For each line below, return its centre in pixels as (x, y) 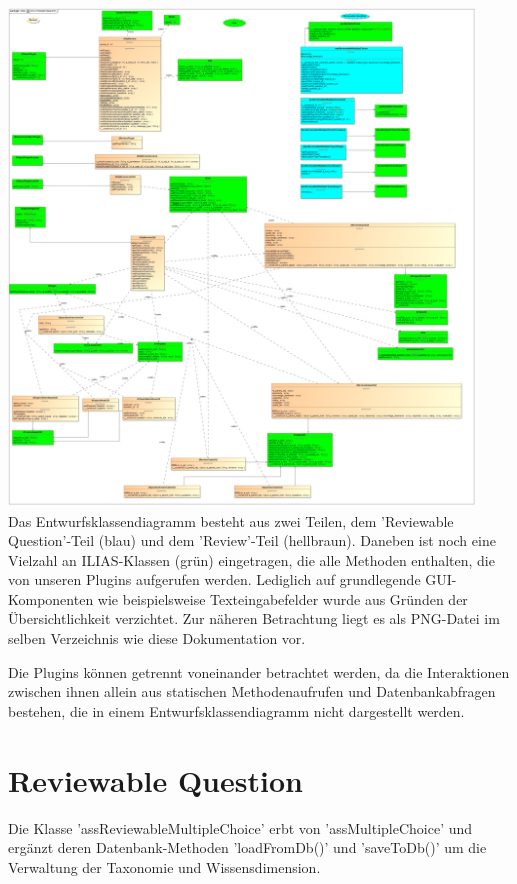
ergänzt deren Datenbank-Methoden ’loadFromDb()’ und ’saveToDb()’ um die (247, 847)
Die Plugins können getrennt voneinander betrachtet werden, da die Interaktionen (259, 671)
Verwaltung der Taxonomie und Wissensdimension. (164, 866)
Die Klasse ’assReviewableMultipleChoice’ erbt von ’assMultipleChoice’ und (240, 827)
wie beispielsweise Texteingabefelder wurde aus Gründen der (282, 598)
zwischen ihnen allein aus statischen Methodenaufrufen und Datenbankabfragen (252, 691)
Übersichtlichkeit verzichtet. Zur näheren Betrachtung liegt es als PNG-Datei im (254, 618)
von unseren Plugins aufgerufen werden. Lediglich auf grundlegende (214, 579)
